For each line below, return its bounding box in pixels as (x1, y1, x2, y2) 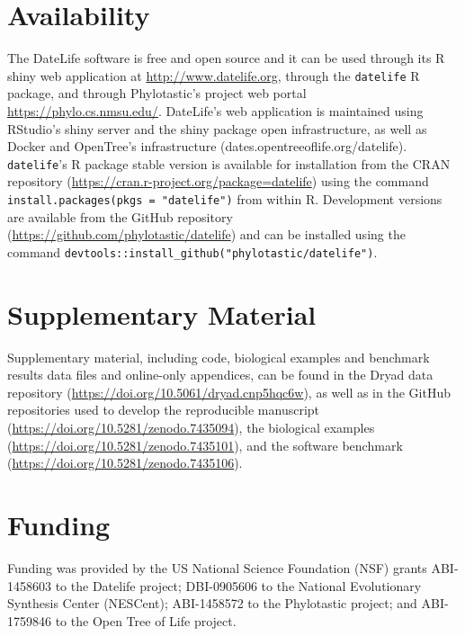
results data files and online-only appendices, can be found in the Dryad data (7, 365, 434, 384)
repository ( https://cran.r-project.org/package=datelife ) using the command (7, 172, 429, 191)
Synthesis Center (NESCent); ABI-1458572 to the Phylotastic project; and (7, 594, 417, 613)
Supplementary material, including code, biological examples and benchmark (7, 347, 430, 366)
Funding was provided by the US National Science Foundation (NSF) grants (7, 558, 427, 577)
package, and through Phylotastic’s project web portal (7, 84, 307, 103)
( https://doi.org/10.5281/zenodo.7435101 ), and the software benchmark (7, 435, 403, 454)
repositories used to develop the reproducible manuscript (7, 400, 320, 419)
